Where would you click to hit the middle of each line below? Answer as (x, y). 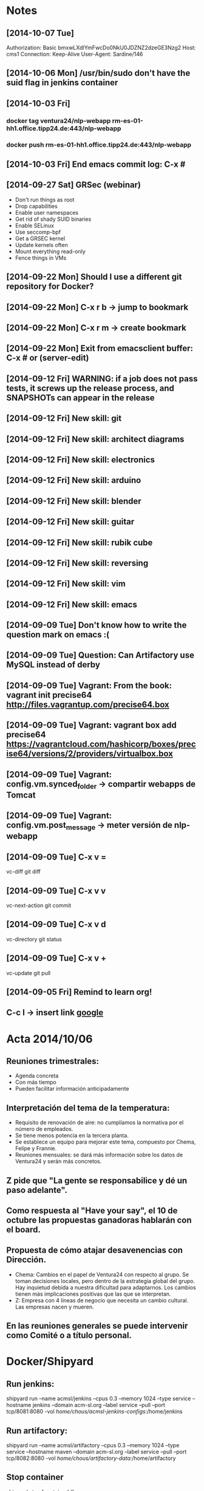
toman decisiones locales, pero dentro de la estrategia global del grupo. (105, 1281)
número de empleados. (44, 1129)
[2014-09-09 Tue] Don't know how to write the (97, 625)
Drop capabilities (36, 206)
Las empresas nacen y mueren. (54, 1307)
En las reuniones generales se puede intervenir (97, 1326)
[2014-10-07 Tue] (40, 33)
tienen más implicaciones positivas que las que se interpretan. (93, 1294)
